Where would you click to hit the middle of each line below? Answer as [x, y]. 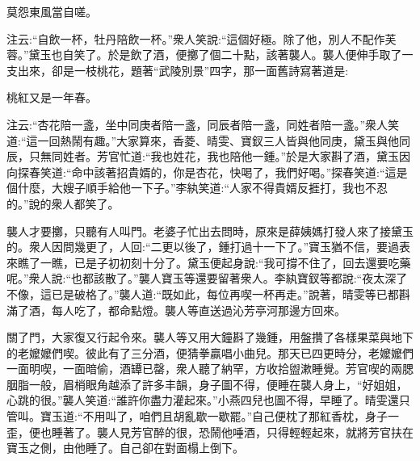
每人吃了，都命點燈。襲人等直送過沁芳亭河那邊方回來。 [198, 310]
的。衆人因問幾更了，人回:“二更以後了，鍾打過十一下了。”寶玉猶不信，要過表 [209, 247]
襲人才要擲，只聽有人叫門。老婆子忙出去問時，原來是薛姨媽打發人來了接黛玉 [210, 230]
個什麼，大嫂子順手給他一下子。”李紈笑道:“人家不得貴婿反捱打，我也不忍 [197, 188]
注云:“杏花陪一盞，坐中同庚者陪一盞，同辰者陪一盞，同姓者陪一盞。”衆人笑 [203, 124]
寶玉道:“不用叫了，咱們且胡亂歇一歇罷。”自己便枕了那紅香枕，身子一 [220, 416]
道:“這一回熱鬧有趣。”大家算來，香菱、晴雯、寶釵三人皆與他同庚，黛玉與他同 [209, 140]
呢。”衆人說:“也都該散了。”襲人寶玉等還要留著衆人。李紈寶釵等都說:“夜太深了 [207, 278]
